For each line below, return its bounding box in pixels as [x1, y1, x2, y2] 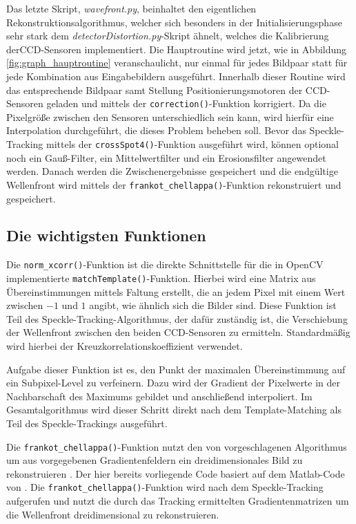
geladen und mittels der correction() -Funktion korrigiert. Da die [46, 96, 326, 111]
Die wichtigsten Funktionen [6, 225, 206, 246]
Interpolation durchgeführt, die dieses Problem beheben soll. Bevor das [6, 123, 306, 138]
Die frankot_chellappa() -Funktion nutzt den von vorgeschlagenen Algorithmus [6, 439, 347, 453]
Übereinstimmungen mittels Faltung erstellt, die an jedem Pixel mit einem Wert [6, 284, 346, 299]
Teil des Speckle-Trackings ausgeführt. [6, 415, 168, 430]
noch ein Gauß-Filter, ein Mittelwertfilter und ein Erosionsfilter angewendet [6, 150, 326, 165]
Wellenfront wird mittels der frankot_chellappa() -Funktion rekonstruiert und [6, 177, 342, 191]
